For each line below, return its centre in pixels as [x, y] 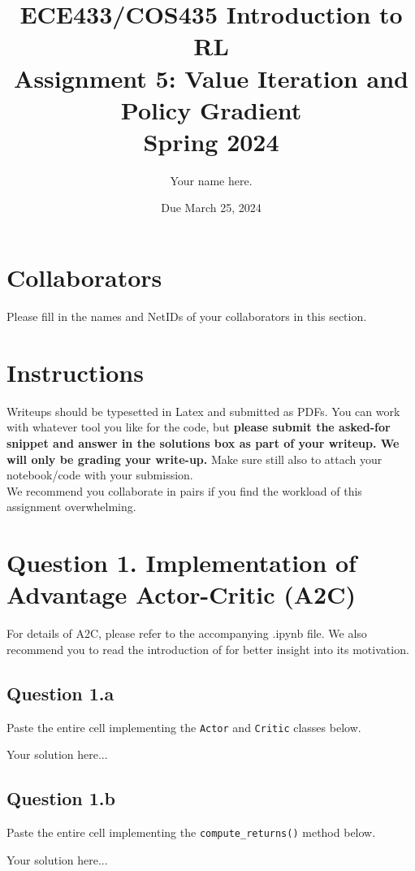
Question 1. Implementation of [182, 563]
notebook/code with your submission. [100, 475]
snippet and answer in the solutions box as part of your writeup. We [203, 442]
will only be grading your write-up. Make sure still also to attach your [195, 459]
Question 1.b [61, 798]
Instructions [75, 372]
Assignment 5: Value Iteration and [211, 78]
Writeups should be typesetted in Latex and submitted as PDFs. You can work [203, 411]
